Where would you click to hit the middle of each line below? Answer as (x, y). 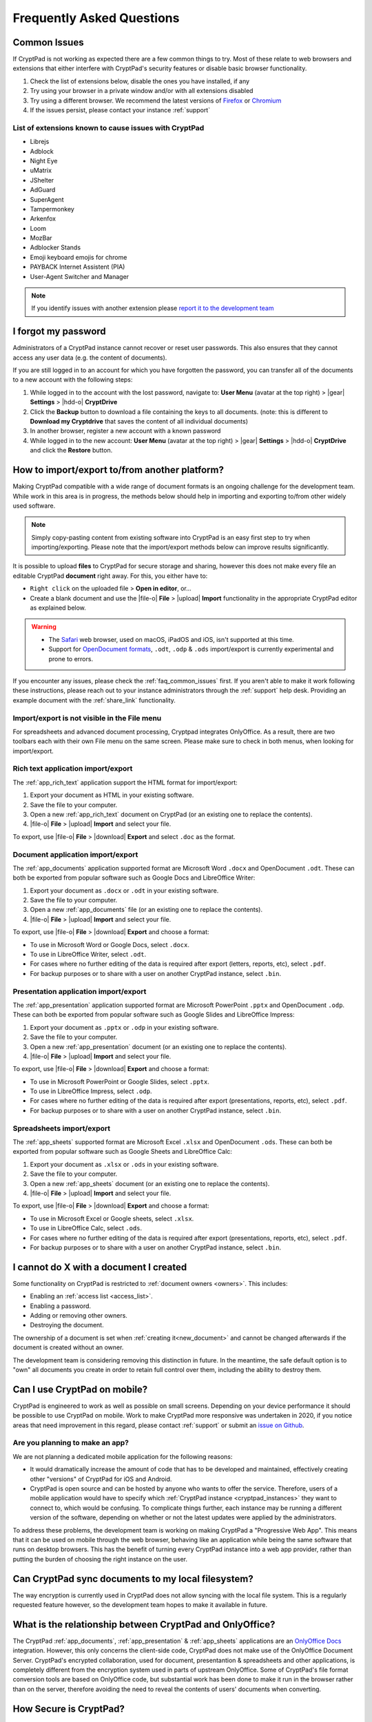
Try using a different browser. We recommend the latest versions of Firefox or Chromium (156, 101)
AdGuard (43, 190)
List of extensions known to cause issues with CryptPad (108, 127)
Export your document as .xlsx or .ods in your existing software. (124, 1164)
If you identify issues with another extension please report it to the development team (153, 308)
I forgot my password (59, 332)
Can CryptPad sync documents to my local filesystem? (133, 1578)
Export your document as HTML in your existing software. (112, 795)
